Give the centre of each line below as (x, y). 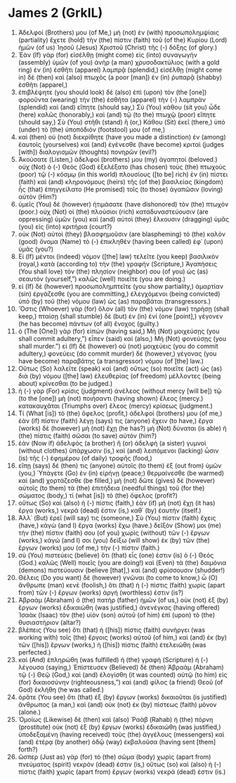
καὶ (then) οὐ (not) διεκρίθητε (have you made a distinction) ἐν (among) (122, 137)
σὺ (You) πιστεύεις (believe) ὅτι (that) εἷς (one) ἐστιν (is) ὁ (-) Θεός (116, 555)
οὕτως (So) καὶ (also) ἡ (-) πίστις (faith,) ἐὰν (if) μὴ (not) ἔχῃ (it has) (117, 503)
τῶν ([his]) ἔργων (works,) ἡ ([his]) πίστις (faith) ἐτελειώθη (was (112, 645)
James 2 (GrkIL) (55, 13)
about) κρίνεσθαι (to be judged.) (65, 383)
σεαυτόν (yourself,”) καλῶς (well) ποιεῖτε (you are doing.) (101, 278)
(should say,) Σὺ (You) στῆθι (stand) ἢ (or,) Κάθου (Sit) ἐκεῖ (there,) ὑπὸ (122, 122)
